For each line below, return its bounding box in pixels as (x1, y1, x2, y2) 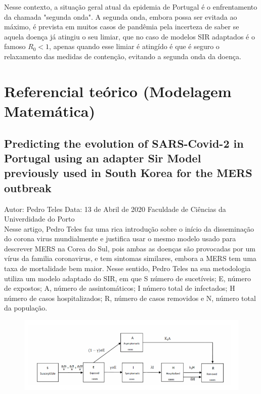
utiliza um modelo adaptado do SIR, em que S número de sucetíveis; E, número (4, 273, 251, 283)
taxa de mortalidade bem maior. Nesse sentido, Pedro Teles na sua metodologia (4, 263, 251, 274)
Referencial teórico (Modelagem (4, 80, 232, 101)
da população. (4, 302, 48, 313)
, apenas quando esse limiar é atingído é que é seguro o (49, 41, 220, 52)
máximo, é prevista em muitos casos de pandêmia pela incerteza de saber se (4, 21, 239, 32)
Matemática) (4, 100, 95, 121)
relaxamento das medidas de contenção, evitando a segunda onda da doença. (4, 51, 241, 61)
